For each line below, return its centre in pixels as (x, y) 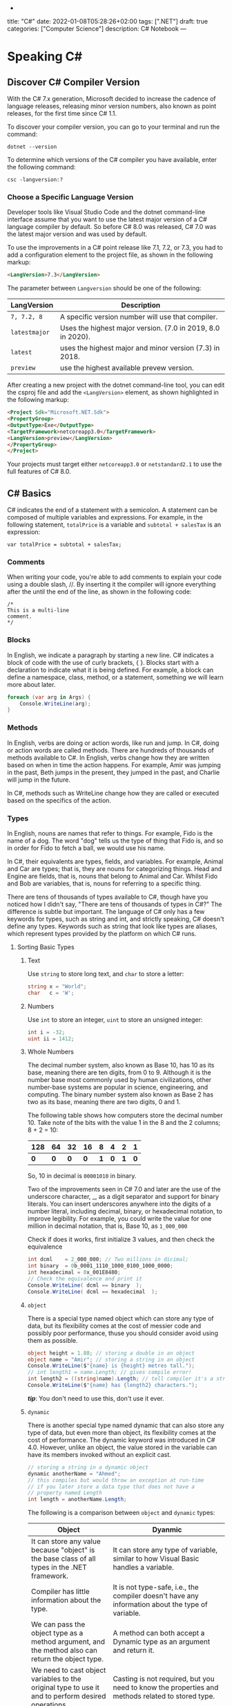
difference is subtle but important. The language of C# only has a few (106, 911)
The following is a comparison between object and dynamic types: (121, 1513)
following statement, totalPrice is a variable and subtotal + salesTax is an (114, 525)
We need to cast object (68, 1670)
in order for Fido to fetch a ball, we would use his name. (86, 847)
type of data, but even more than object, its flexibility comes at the (122, 1432)
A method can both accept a (159, 1633)
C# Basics (29, 493)
